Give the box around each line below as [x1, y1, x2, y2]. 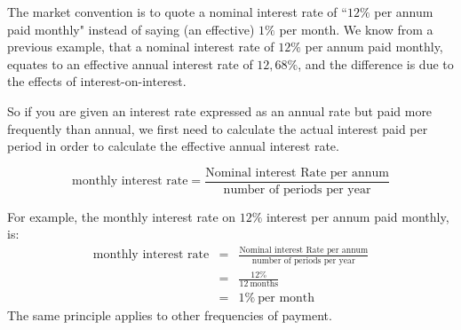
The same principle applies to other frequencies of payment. [7, 306, 332, 325]
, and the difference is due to [298, 54, 454, 73]
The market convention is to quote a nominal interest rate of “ [7, 3, 347, 20]
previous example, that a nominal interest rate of [7, 37, 274, 56]
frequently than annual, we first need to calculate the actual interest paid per [7, 119, 428, 137]
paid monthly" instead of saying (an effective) [7, 20, 255, 38]
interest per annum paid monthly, [266, 207, 449, 225]
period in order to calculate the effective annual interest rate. [7, 137, 339, 155]
